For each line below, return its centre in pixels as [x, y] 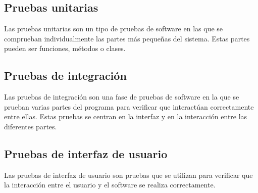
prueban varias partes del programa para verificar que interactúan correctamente [129, 106]
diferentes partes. [31, 126]
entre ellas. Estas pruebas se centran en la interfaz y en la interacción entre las [126, 116]
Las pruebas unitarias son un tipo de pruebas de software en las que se [114, 29]
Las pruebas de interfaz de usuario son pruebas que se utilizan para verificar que [128, 175]
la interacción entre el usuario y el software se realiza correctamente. [110, 185]
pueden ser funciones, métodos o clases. [65, 48]
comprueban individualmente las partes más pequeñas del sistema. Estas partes [127, 38]
